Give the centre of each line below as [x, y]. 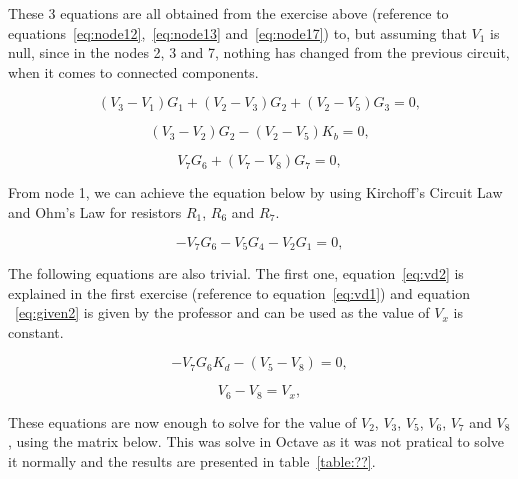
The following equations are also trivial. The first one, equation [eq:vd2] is [236, 273]
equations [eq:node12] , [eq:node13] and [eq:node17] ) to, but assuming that [237, 32]
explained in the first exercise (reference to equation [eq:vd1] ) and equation [239, 292]
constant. [36, 331]
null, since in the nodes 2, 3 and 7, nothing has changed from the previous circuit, [259, 52]
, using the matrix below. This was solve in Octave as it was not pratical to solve [256, 441]
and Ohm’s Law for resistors [95, 211]
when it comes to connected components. [133, 71]
